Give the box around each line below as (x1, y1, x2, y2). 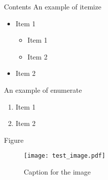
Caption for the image (24, 167, 91, 177)
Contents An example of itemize (4, 1, 102, 11)
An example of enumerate (4, 84, 82, 95)
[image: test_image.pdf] (24, 152, 106, 160)
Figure (4, 134, 24, 145)
